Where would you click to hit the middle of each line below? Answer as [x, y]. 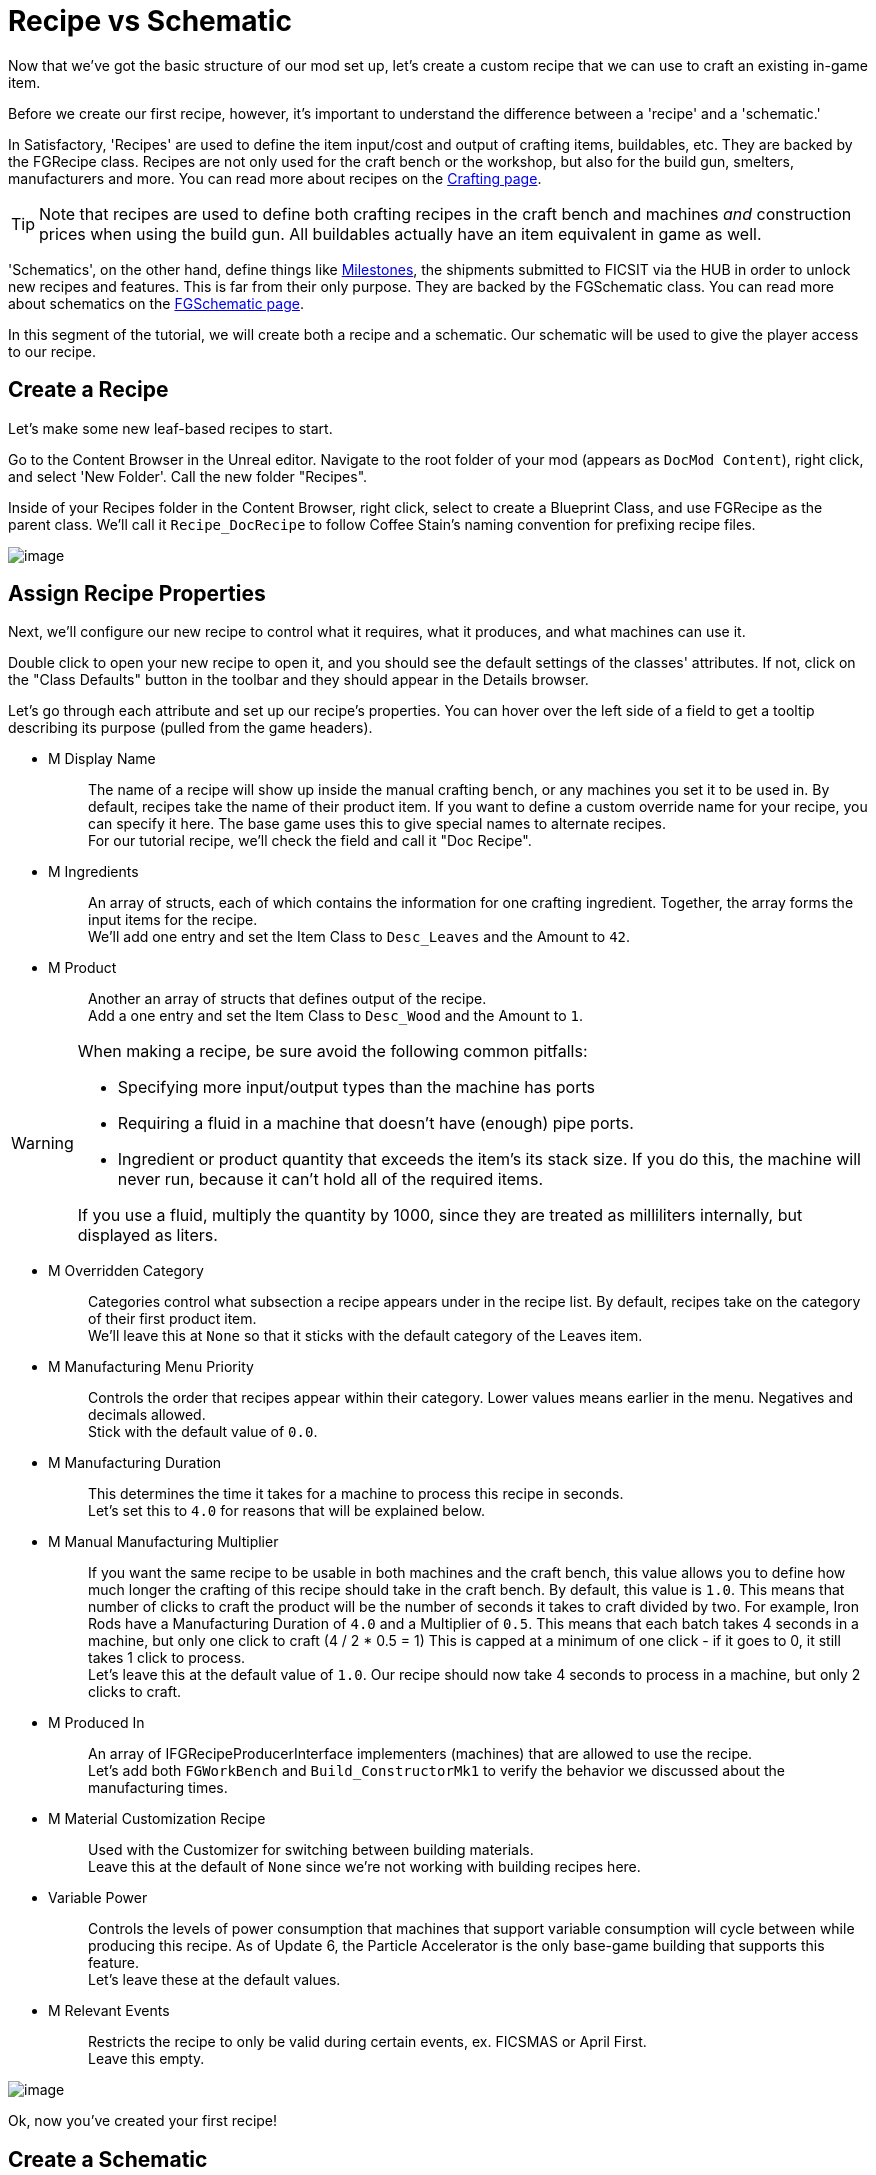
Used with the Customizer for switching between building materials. [311, 1850]
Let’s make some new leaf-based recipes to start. [170, 428]
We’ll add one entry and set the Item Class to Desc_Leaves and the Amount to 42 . [359, 937]
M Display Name [102, 759]
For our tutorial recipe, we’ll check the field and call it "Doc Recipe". [310, 841]
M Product [82, 968]
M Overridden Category [126, 1271]
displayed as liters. [147, 1235]
